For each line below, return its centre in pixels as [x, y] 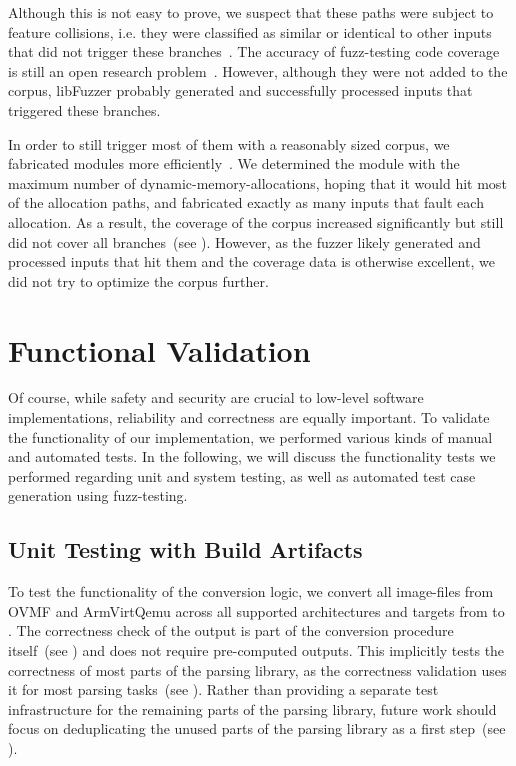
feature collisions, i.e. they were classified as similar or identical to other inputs [250, 31]
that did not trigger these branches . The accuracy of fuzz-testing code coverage [254, 51]
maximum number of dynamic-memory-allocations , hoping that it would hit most [257, 182]
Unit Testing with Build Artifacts [185, 549]
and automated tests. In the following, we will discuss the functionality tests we [252, 456]
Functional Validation [159, 349]
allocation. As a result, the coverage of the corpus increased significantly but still [256, 221]
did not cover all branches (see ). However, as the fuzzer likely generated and [244, 241]
